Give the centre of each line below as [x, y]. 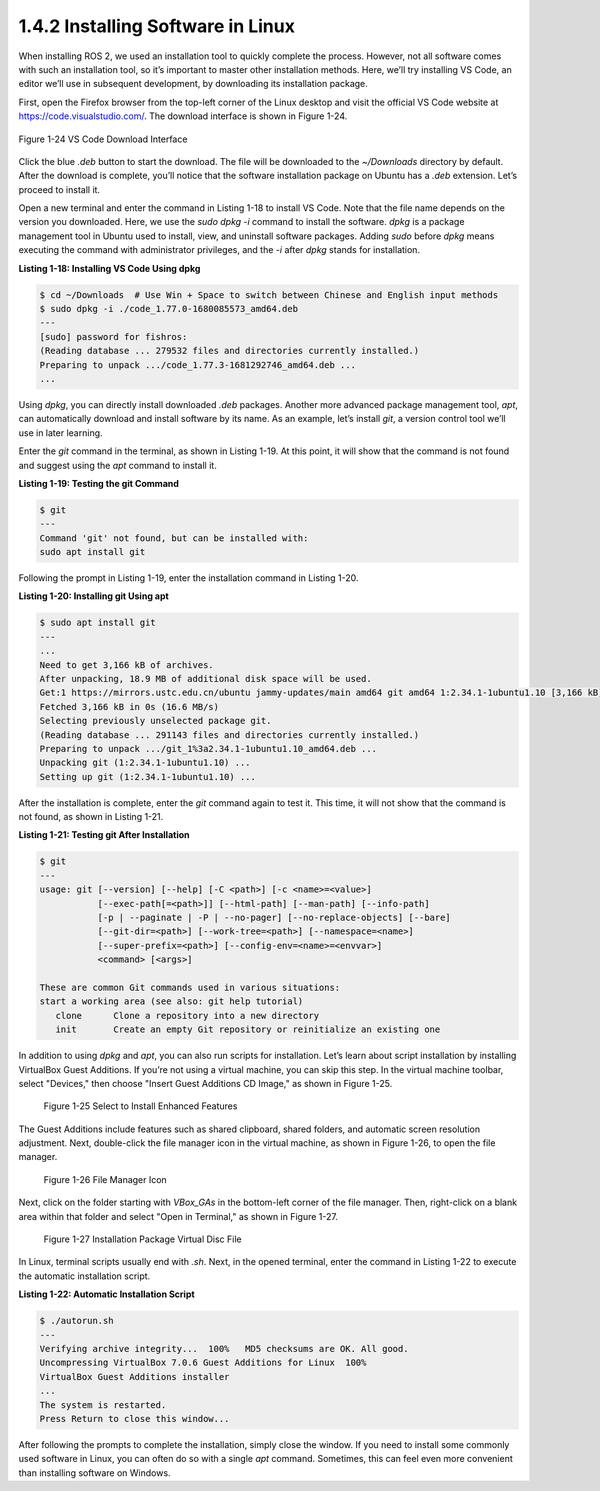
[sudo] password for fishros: [113, 336]
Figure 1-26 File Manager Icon [105, 1179]
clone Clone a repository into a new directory [187, 1015]
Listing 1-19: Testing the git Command [99, 483]
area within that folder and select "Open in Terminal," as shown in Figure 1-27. [178, 1216]
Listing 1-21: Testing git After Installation [104, 835]
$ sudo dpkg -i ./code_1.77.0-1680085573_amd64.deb [169, 308]
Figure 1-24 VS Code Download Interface [103, 139]
